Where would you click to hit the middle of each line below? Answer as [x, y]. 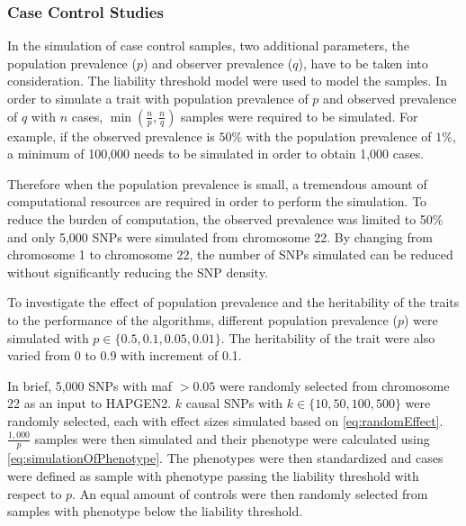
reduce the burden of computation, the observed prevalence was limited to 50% [225, 218]
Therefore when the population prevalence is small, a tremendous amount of [217, 183]
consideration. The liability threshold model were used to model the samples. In [227, 81]
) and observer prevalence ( [218, 63]
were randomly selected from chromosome [335, 385]
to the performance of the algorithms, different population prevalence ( [202, 319]
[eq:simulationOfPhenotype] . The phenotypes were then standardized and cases [225, 458]
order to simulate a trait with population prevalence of [158, 98]
